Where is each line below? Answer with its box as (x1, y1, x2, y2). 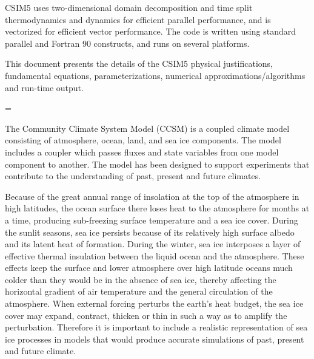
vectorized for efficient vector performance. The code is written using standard (5, 25, 296, 38)
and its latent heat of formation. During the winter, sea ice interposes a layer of (5, 238, 301, 250)
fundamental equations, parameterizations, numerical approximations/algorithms (5, 69, 306, 81)
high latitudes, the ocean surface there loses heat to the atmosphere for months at (5, 202, 310, 214)
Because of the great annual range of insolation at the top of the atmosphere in (5, 190, 299, 202)
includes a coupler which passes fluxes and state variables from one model (5, 145, 279, 158)
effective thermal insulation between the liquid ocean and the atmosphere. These (5, 249, 304, 262)
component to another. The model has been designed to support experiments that (5, 157, 310, 170)
